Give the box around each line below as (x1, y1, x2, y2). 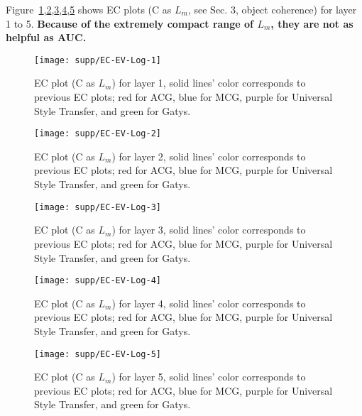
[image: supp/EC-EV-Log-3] (34, 202, 161, 212)
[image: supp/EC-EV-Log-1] (34, 55, 161, 65)
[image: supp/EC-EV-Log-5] (34, 349, 161, 359)
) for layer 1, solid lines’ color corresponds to (111, 75, 306, 90)
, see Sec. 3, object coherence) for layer (187, 2, 357, 16)
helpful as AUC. (6, 30, 87, 45)
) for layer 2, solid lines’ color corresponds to (111, 148, 306, 163)
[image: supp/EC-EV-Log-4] (34, 275, 161, 286)
